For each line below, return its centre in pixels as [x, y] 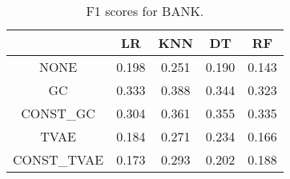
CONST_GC [58, 113]
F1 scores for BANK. [145, 11]
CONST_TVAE [58, 159]
